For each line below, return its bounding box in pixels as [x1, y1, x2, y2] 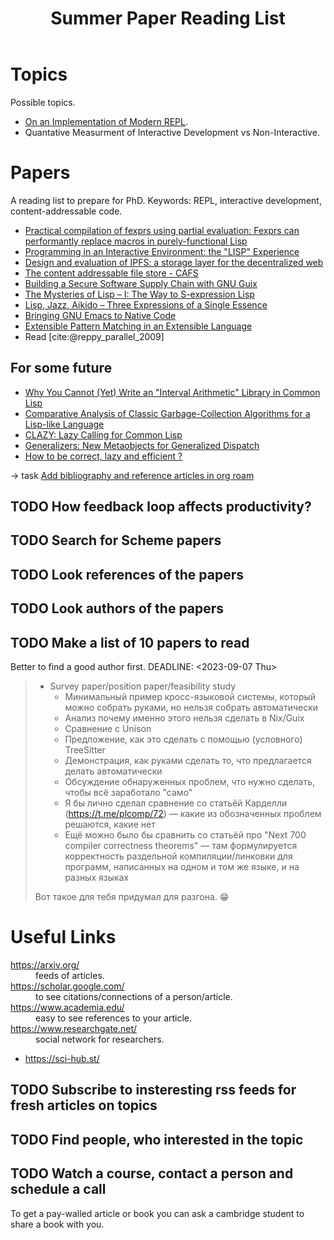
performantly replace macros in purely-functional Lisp [24, 235, 248, 247]
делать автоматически [64, 765, 163, 777]
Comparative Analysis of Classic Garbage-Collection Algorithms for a [24, 407, 311, 419]
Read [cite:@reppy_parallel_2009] [24, 330, 165, 342]
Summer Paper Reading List [50, 7, 286, 30]
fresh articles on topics [10, 1097, 158, 1114]
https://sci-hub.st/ [24, 1053, 100, 1064]
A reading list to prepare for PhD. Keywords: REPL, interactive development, [10, 194, 322, 206]
